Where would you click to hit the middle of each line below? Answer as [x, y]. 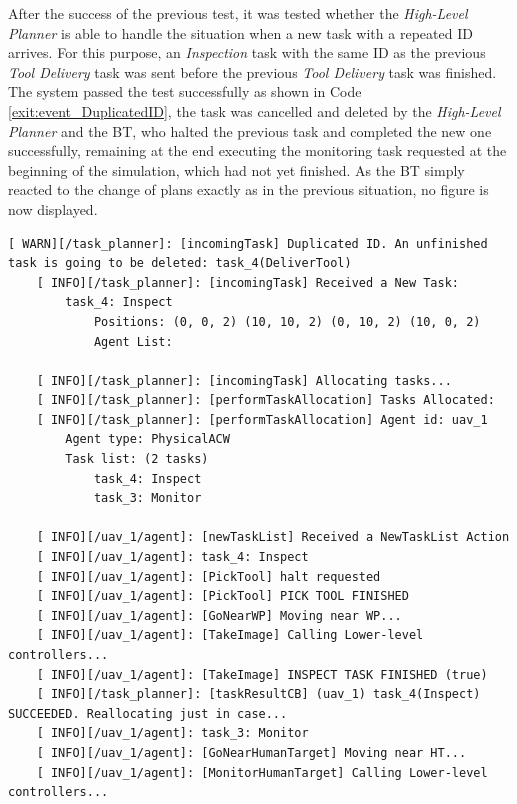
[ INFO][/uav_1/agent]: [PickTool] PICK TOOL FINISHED [222, 596]
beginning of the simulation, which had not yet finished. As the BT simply [236, 169]
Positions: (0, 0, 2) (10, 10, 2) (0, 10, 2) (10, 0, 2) [287, 321]
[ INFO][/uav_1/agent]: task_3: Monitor [172, 733]
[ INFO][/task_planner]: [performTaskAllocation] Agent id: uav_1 [262, 419]
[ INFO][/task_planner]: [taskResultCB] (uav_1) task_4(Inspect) [258, 694]
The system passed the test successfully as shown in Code [185, 91]
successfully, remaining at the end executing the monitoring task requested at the [257, 150]
